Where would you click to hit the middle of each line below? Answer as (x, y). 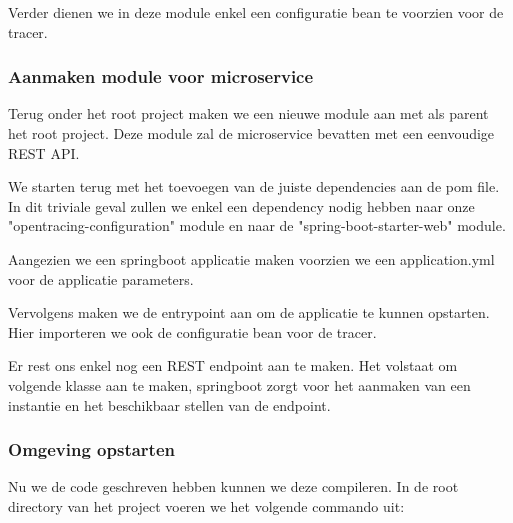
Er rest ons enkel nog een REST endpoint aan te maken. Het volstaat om (233, 365)
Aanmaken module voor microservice (161, 76)
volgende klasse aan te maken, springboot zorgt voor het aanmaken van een (239, 384)
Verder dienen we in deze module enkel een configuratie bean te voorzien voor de (256, 12)
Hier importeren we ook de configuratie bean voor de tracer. (192, 331)
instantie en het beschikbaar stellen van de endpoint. (169, 404)
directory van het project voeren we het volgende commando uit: (206, 505)
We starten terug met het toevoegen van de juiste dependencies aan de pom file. (254, 186)
